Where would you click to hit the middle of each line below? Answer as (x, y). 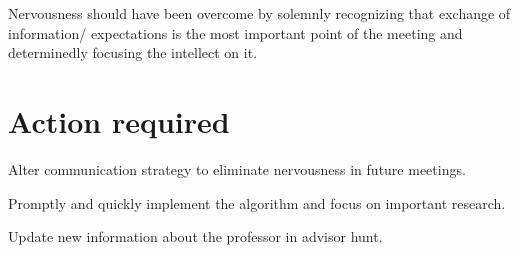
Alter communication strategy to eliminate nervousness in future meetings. (237, 168)
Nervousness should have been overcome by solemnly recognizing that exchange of (259, 13)
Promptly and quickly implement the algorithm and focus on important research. (257, 202)
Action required (119, 120)
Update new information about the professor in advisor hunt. (195, 236)
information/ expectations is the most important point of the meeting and (235, 32)
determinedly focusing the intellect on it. (133, 52)
